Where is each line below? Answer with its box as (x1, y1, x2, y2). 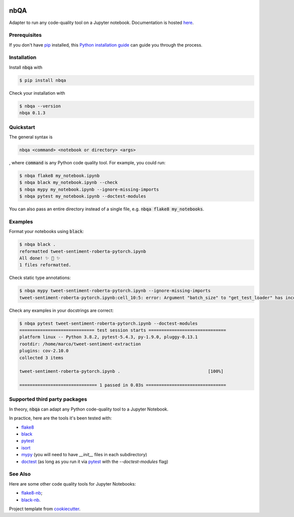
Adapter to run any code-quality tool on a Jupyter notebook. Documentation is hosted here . (9, 20, 194, 26)
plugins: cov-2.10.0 (19, 348, 69, 354)
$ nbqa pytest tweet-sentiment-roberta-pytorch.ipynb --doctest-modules (19, 320, 198, 326)
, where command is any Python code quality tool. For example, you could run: (9, 159, 166, 165)
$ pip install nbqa (19, 78, 66, 83)
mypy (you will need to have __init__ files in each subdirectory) (21, 452, 147, 458)
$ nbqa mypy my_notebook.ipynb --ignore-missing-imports (19, 186, 159, 192)
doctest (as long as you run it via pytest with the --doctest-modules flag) (21, 459, 169, 465)
